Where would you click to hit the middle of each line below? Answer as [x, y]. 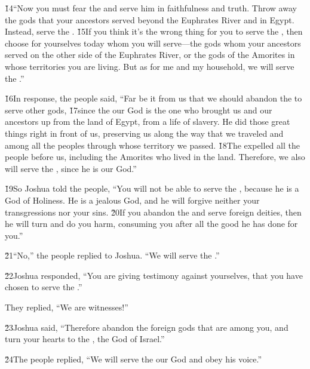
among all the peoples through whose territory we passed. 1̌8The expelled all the [152, 145]
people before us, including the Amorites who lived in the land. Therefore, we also [155, 157]
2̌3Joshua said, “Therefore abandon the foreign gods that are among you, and [147, 327]
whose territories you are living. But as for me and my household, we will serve [150, 66]
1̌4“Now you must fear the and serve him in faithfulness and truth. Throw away [151, 8]
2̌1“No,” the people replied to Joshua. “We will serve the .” [112, 255]
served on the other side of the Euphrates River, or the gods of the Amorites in [150, 55]
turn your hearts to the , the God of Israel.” [85, 339]
